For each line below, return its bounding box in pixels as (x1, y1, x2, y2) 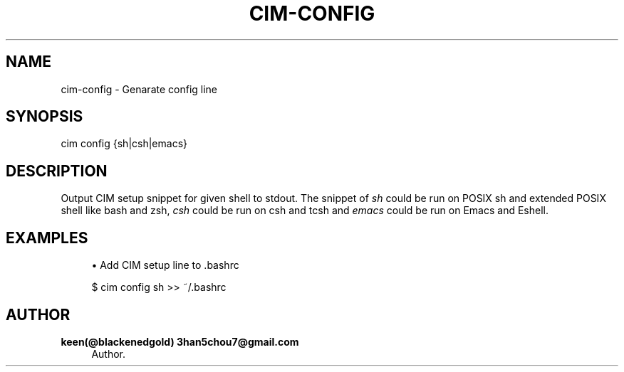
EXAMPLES (6, 228, 88, 247)
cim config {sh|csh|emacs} (61, 137, 187, 150)
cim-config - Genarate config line (61, 83, 218, 95)
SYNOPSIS (6, 107, 83, 126)
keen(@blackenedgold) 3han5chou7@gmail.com (61, 335, 299, 348)
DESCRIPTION (6, 161, 108, 180)
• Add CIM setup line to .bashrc (91, 259, 239, 272)
